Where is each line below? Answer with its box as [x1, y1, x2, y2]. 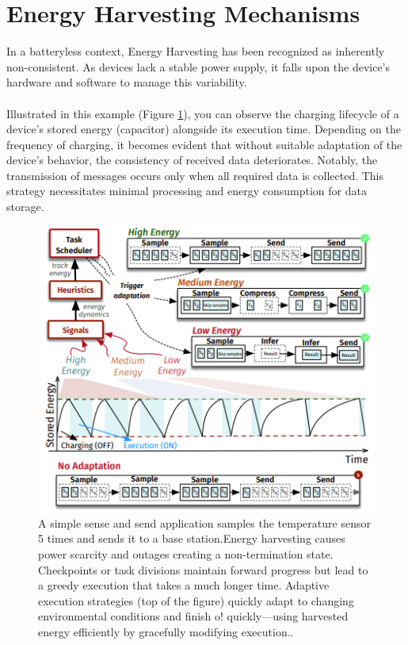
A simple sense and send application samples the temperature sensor [38, 514, 371, 531]
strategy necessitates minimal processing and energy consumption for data [6, 182, 367, 199]
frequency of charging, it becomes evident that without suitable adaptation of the [6, 136, 402, 152]
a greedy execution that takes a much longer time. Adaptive [38, 577, 330, 593]
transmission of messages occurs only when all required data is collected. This [6, 167, 384, 183]
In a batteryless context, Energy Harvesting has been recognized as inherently [6, 43, 385, 60]
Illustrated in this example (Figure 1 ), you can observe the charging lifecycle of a [6, 105, 399, 121]
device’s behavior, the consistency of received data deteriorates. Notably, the [6, 152, 378, 168]
